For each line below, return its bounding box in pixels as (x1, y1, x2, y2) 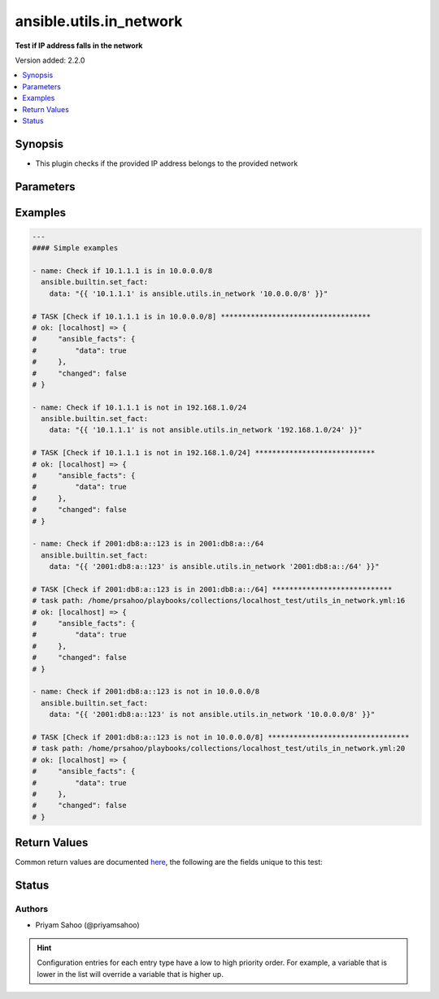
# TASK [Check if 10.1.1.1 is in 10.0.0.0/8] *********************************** (32, 311, 372, 321)
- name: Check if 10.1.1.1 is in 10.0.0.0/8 (32, 266, 213, 276)
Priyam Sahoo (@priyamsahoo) (35, 920, 140, 930)
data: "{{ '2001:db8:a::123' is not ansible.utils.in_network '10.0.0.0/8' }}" (49, 710, 376, 719)
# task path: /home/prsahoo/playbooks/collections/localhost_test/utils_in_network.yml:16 (32, 596, 406, 606)
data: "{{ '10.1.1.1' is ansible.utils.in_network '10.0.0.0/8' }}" (49, 289, 328, 298)
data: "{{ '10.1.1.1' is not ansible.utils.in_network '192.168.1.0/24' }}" (49, 425, 363, 435)
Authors (15, 903, 49, 914)
